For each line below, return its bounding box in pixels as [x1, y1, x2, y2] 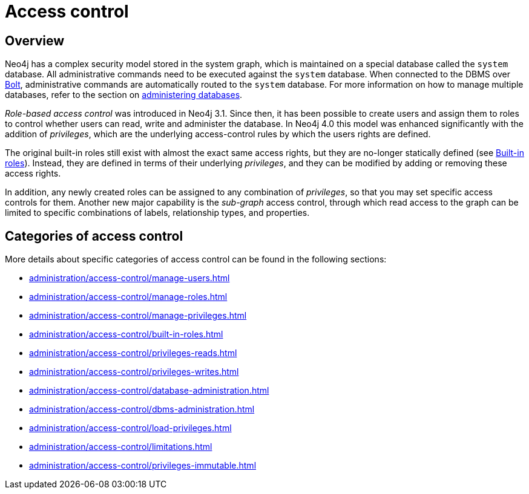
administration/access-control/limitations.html [29, 441, 212, 452]
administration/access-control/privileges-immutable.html [29, 460, 257, 471]
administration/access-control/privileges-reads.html [29, 348, 237, 359]
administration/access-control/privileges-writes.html [29, 366, 239, 377]
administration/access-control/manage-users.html [29, 273, 230, 284]
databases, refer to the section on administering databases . [5, 89, 243, 100]
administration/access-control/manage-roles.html [29, 291, 228, 302]
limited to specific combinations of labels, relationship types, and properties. [5, 207, 310, 218]
